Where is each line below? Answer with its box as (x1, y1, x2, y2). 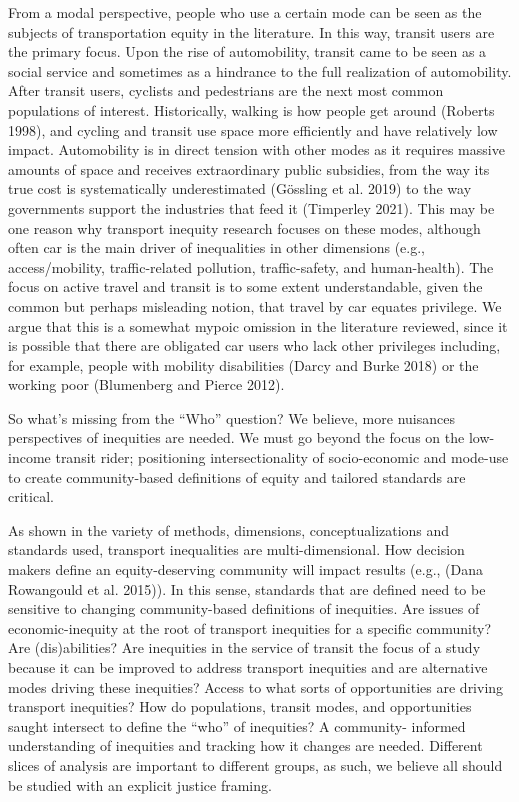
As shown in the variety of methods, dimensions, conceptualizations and (8, 519, 450, 540)
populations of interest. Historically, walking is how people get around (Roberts (8, 99, 495, 120)
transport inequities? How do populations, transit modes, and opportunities (8, 696, 472, 717)
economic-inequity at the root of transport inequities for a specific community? (8, 617, 491, 638)
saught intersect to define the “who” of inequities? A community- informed (8, 715, 466, 736)
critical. (8, 486, 54, 507)
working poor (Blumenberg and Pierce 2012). (8, 374, 285, 395)
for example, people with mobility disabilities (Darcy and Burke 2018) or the (8, 354, 479, 375)
